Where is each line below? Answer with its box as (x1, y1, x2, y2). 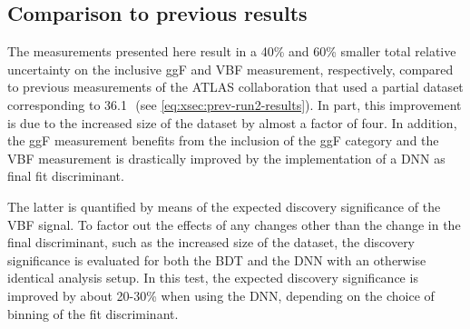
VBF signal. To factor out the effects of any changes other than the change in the (7, 214, 461, 234)
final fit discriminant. (7, 166, 124, 185)
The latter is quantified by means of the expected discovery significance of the (7, 196, 441, 215)
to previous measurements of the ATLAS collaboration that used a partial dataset (7, 77, 464, 96)
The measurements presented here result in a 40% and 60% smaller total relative (7, 42, 456, 61)
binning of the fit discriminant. (7, 304, 179, 323)
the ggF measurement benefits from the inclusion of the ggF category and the (7, 131, 439, 150)
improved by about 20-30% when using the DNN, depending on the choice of (7, 285, 435, 304)
